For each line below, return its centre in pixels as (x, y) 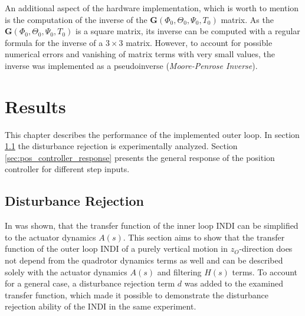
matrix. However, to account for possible (199, 42)
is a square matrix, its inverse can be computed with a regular (188, 31)
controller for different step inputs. (67, 169)
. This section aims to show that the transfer (204, 237)
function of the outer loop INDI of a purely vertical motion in (116, 248)
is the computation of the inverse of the (76, 19)
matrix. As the (247, 19)
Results (35, 106)
